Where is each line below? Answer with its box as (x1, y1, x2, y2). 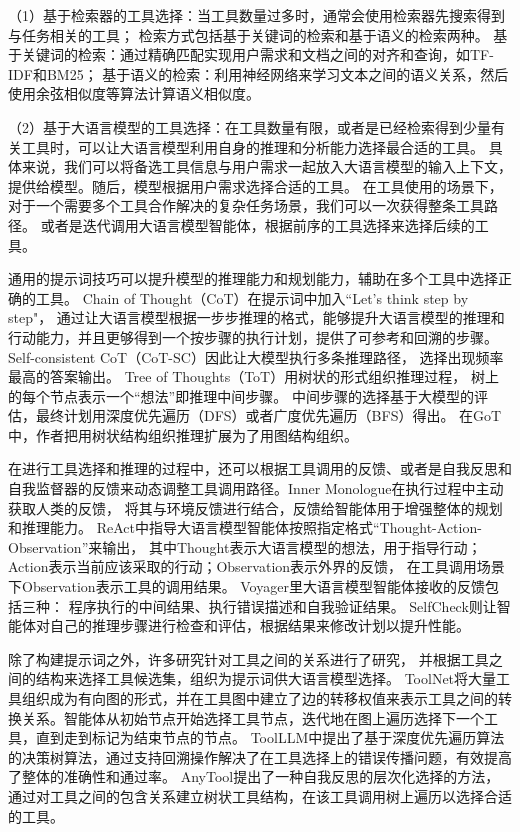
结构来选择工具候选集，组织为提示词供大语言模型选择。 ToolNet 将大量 (35, 668, 497, 689)
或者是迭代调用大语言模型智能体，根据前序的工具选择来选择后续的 (40, 214, 475, 235)
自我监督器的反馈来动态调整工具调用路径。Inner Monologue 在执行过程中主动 (8, 478, 504, 499)
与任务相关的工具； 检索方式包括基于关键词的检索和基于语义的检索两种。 (8, 24, 489, 45)
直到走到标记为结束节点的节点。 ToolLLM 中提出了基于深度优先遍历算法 (35, 727, 505, 748)
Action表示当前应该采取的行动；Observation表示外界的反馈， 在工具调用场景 (8, 556, 505, 577)
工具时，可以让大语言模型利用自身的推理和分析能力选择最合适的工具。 (21, 136, 484, 157)
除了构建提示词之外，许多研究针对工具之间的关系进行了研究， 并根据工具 (8, 648, 489, 669)
